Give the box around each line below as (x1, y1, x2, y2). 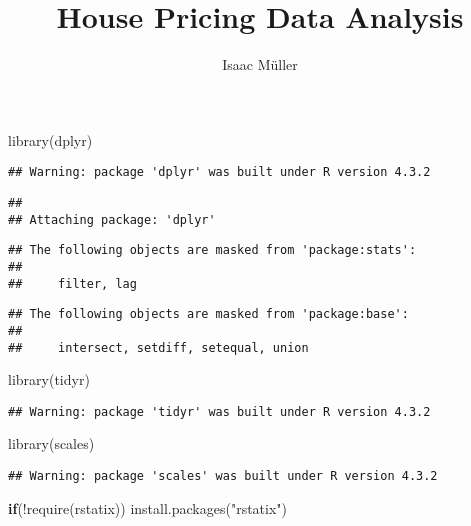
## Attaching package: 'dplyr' (8, 212, 216, 227)
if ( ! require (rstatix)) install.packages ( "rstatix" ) (8, 497, 288, 518)
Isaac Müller (222, 54, 298, 75)
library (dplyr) (8, 129, 93, 150)
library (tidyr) (8, 369, 90, 390)
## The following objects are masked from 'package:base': (8, 307, 409, 322)
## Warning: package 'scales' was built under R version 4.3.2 (8, 469, 438, 484)
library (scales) (8, 433, 95, 454)
